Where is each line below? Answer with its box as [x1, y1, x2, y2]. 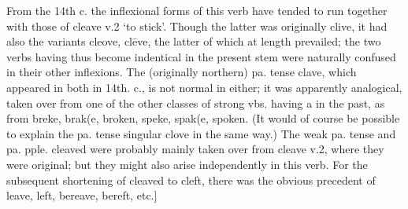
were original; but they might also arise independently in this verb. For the [6, 156, 368, 172]
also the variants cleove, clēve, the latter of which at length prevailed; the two [6, 33, 381, 49]
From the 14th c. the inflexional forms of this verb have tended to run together [6, 2, 388, 18]
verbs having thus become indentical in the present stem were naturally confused [6, 48, 396, 64]
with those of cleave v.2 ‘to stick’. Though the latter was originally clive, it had [6, 17, 388, 34]
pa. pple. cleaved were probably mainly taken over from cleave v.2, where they [6, 141, 384, 157]
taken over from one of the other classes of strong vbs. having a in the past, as [6, 94, 385, 111]
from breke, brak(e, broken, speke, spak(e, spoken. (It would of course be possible [6, 110, 400, 126]
